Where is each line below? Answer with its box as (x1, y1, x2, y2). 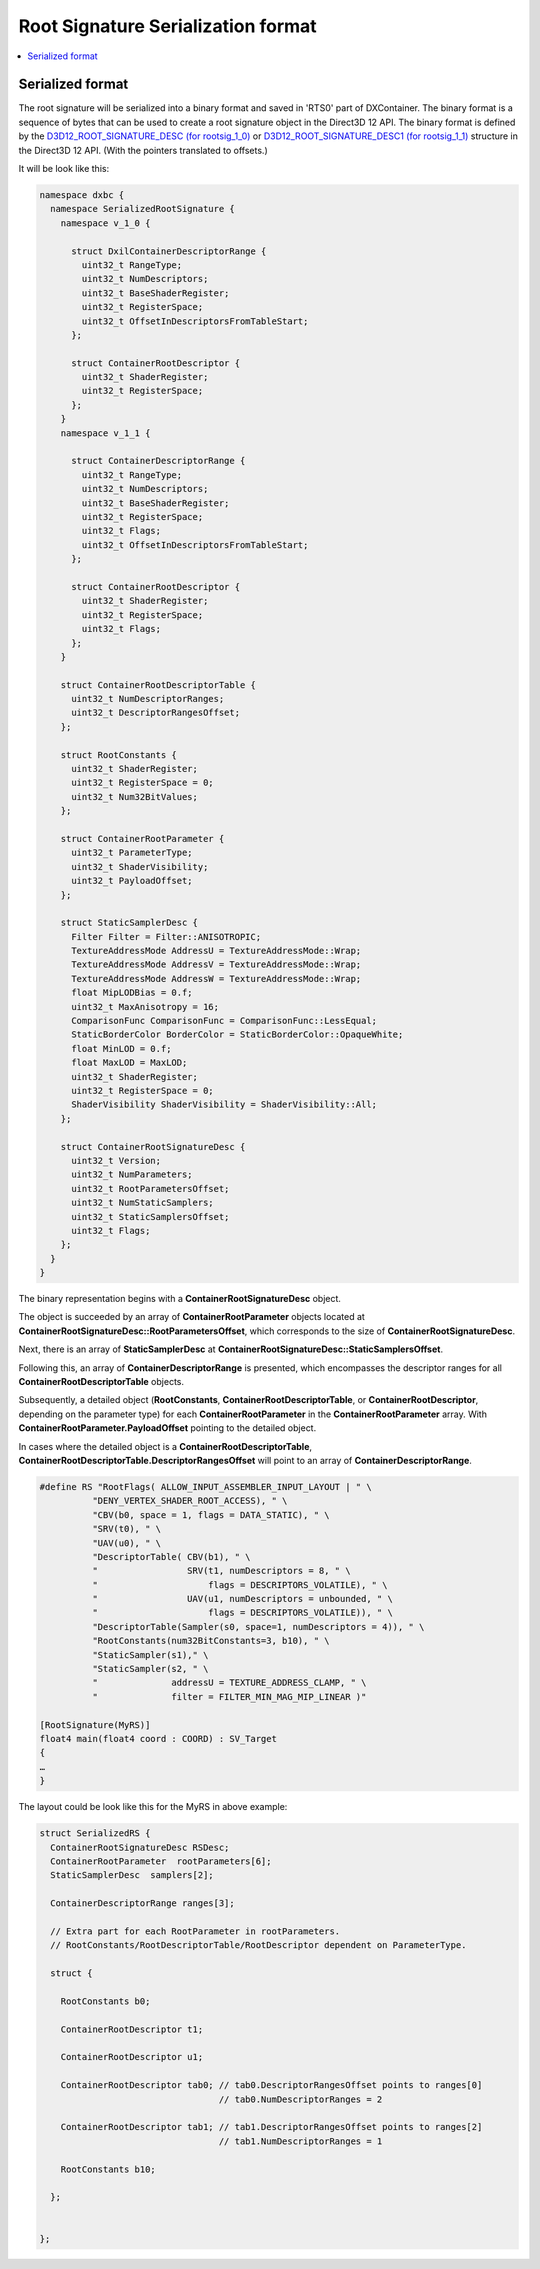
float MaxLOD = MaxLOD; (71, 1057, 188, 1069)
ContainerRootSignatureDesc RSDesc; (50, 1841, 230, 1853)
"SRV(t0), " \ (91, 1523, 162, 1535)
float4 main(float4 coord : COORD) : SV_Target (39, 1733, 277, 1744)
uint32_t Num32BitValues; (71, 791, 199, 802)
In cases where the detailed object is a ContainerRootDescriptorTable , (18, 1440, 313, 1452)
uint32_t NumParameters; (71, 1169, 194, 1180)
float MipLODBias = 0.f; (71, 987, 194, 999)
